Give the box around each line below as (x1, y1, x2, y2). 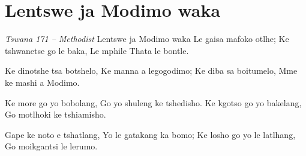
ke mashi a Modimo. (5, 76, 80, 88)
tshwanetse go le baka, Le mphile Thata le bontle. (5, 44, 189, 56)
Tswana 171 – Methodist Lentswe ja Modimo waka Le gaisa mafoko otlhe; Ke (5, 32, 289, 45)
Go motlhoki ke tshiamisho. (5, 108, 106, 121)
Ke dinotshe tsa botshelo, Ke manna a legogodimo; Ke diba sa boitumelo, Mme (5, 64, 298, 77)
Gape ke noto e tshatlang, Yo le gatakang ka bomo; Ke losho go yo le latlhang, (5, 128, 296, 140)
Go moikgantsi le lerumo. (5, 140, 98, 152)
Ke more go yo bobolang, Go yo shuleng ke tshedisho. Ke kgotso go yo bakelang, (5, 96, 302, 109)
